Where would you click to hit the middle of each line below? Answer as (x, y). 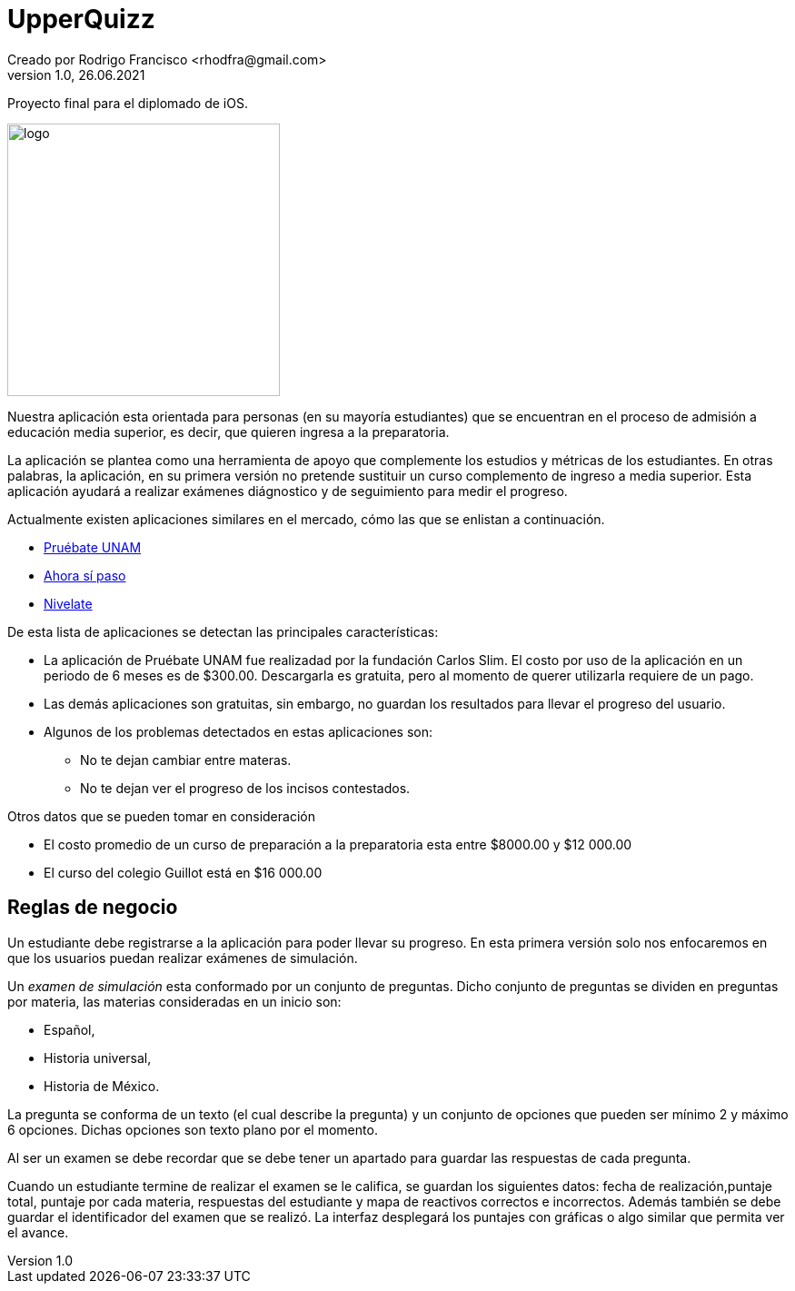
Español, (70, 1029)
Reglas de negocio (93, 908)
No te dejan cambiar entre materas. (186, 760)
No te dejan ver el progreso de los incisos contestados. (245, 788)
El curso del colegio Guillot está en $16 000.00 (183, 872)
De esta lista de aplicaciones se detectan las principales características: (223, 631)
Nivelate (68, 603)
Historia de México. (102, 1086)
